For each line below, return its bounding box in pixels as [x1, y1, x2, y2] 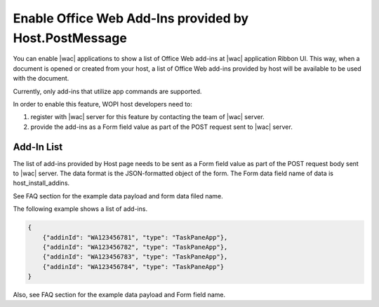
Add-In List [13, 141, 63, 153]
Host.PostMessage [13, 30, 128, 46]
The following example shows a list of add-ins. [13, 205, 147, 213]
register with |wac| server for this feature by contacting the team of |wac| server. [30, 113, 265, 121]
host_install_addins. [13, 179, 70, 187]
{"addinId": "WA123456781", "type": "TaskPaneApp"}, [42, 233, 228, 241]
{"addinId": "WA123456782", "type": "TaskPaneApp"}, [42, 243, 228, 251]
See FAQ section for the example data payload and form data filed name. [13, 191, 224, 200]
